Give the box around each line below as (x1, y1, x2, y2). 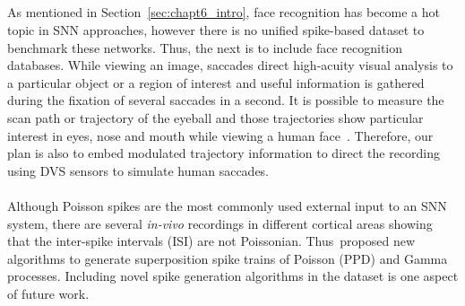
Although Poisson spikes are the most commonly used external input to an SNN (7, 196, 447, 214)
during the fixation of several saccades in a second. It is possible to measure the (7, 91, 444, 109)
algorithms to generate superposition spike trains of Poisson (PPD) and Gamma (7, 249, 448, 267)
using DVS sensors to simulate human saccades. (7, 161, 270, 179)
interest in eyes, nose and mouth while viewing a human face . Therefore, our (7, 126, 434, 144)
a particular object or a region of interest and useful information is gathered (7, 73, 425, 92)
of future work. (7, 284, 90, 302)
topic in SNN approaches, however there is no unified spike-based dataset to (7, 20, 425, 39)
